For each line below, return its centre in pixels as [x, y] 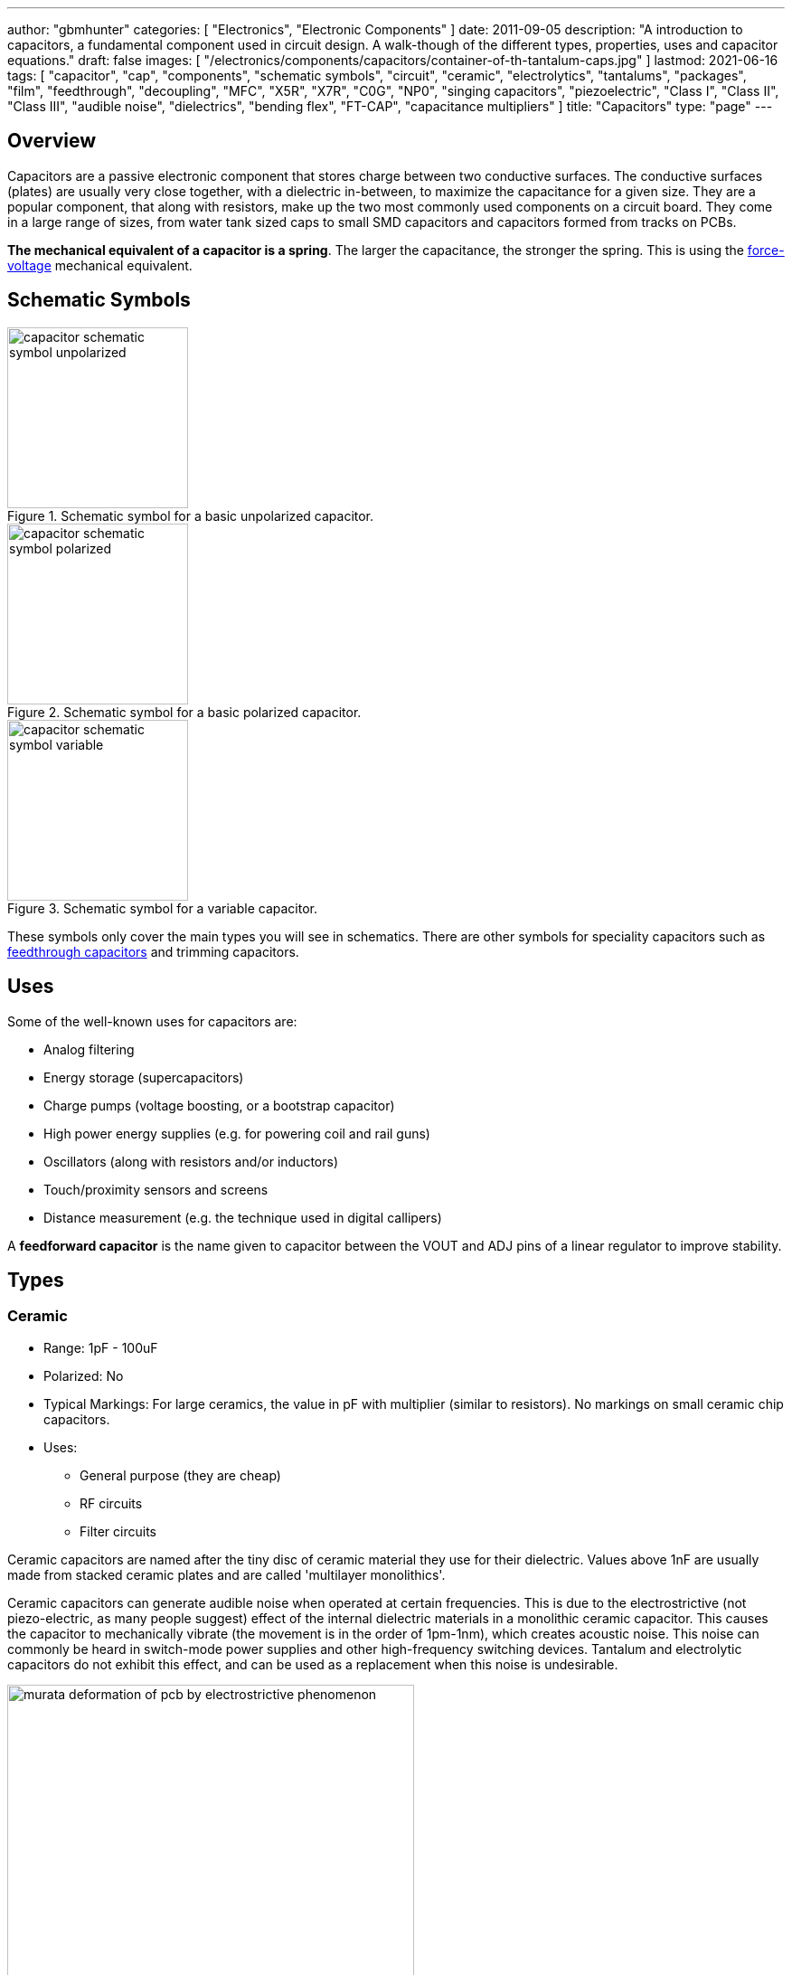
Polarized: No [84, 1375]
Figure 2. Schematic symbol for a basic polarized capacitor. [184, 712]
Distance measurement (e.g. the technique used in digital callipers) [243, 1217]
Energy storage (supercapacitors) [144, 1077]
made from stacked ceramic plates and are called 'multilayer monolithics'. [226, 1574]
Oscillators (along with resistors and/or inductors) [191, 1161]
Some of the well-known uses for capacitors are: [152, 1021]
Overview [52, 141]
